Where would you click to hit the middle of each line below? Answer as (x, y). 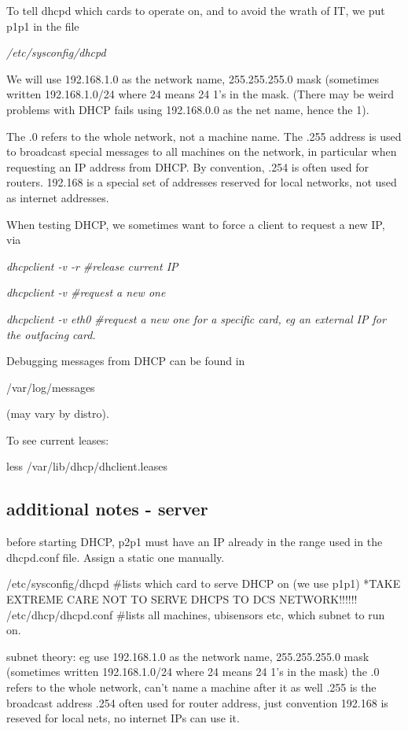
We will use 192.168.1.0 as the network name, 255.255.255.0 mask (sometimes (193, 78)
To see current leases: (58, 439)
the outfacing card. (51, 334)
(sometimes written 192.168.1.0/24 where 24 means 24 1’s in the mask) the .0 (193, 672)
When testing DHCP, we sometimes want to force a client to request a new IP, (196, 224)
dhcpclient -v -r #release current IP (92, 266)
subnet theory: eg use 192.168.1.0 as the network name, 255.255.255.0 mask (188, 656)
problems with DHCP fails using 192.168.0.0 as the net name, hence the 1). (188, 109)
